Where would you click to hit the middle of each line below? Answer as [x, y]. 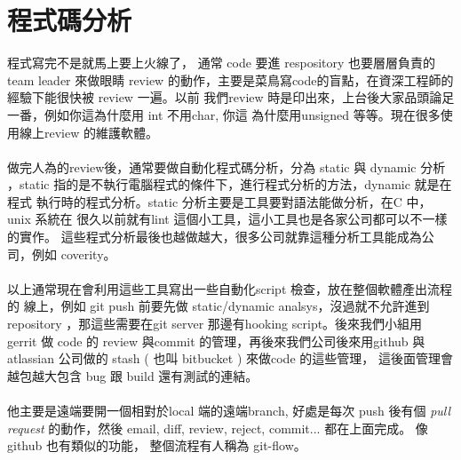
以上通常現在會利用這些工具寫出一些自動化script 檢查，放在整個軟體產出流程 [230, 288]
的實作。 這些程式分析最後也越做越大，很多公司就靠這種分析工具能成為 [215, 237]
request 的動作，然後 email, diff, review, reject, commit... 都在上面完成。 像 [218, 428]
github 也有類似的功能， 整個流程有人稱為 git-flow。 [157, 445]
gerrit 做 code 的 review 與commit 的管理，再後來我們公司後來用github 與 [216, 341]
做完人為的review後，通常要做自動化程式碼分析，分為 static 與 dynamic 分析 [227, 167]
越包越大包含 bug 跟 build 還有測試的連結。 [133, 375]
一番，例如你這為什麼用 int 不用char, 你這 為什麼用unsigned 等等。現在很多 [224, 114]
